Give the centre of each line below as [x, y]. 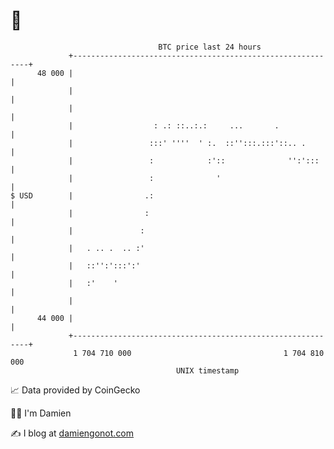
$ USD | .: [82, 195]
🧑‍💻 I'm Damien [41, 413]
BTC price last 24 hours [210, 47]
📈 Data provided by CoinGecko [75, 390]
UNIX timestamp [207, 370]
